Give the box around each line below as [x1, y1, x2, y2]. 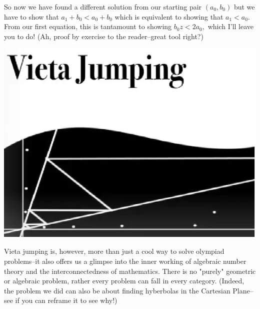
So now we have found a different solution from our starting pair [4, 2, 202, 12]
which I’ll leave [207, 21, 254, 32]
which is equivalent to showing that [114, 11, 223, 22]
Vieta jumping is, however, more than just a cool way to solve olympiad [4, 246, 224, 256]
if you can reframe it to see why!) [15, 295, 117, 305]
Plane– [232, 285, 253, 295]
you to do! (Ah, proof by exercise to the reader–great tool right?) [4, 31, 203, 41]
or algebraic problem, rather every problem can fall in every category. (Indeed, [4, 275, 244, 286]
